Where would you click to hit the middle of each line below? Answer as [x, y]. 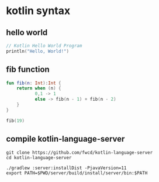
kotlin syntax [38, 11]
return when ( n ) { [39, 88]
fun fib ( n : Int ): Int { [34, 83]
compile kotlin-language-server [65, 139]
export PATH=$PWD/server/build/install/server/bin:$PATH [77, 173]
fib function [28, 69]
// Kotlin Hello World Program [44, 46]
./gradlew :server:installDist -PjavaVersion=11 [66, 168]
